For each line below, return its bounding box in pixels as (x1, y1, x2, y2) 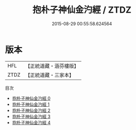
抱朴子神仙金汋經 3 (12, 114, 51, 119)
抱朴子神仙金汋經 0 (12, 95, 51, 101)
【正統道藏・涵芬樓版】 (25, 63, 79, 69)
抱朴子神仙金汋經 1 (12, 101, 50, 107)
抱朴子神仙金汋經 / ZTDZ (32, 4, 132, 16)
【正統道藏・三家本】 (25, 71, 75, 78)
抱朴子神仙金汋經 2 (12, 107, 51, 113)
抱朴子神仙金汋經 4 (12, 119, 51, 125)
